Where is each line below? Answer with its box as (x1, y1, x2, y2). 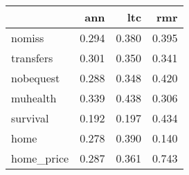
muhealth (11, 90, 57, 106)
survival (11, 110, 49, 126)
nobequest (11, 70, 60, 86)
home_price (11, 150, 69, 166)
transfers (11, 50, 53, 66)
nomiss (11, 30, 44, 46)
